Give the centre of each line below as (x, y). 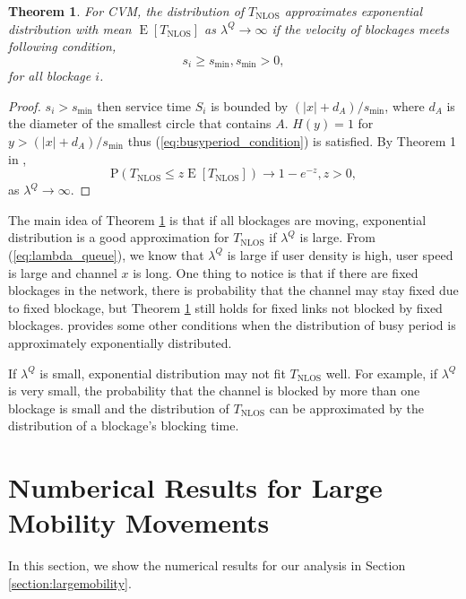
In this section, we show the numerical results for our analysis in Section (207, 565)
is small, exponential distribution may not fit (163, 373)
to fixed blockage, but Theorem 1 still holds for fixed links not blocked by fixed (225, 307)
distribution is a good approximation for (119, 237)
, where (405, 105)
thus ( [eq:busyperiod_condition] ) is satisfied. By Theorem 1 (292, 141)
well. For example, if (381, 373)
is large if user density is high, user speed (340, 254)
